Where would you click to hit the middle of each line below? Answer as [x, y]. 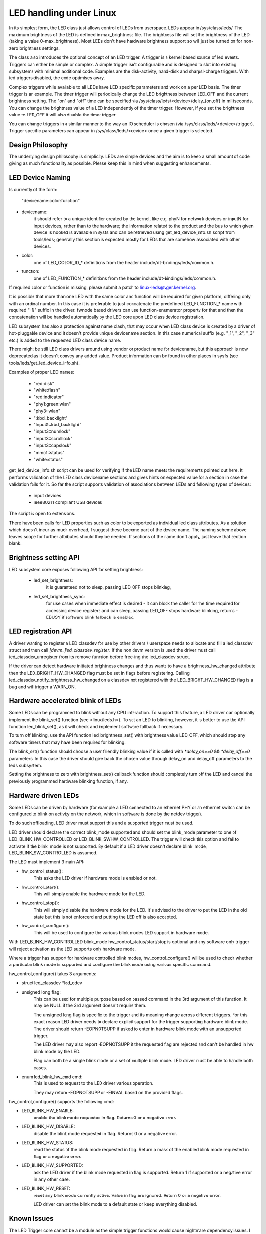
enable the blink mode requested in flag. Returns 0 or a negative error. [105, 1118]
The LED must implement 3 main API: [47, 862]
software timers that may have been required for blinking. [67, 742]
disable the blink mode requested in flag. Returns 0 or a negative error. [105, 1133]
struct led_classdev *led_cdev [52, 983]
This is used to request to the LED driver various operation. [94, 1083]
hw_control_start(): [40, 887]
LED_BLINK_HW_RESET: [46, 1188]
